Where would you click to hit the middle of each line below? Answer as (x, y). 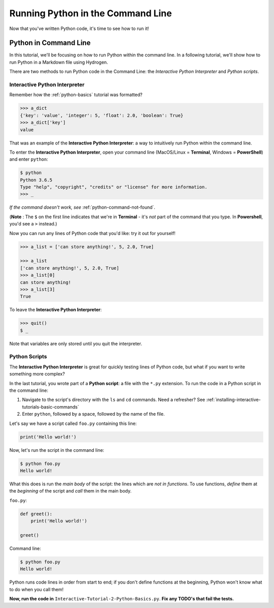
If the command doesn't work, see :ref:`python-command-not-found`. (82, 207)
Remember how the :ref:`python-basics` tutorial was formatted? (76, 95)
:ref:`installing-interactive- (233, 400)
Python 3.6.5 (36, 180)
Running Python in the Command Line (91, 13)
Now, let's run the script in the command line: (57, 450)
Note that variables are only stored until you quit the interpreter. (76, 343)
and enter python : (29, 159)
